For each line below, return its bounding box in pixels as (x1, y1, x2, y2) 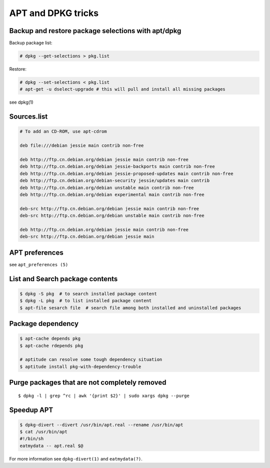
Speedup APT (9, 405, 53, 414)
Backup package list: (9, 40, 52, 46)
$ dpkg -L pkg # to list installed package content (19, 298, 152, 304)
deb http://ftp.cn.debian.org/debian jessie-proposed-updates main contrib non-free (19, 171, 233, 176)
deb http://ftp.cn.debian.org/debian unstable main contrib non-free (19, 185, 194, 190)
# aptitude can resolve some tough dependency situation (19, 357, 162, 362)
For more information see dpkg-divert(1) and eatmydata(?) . (9, 455, 142, 461)
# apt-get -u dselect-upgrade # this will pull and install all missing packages (19, 87, 226, 92)
